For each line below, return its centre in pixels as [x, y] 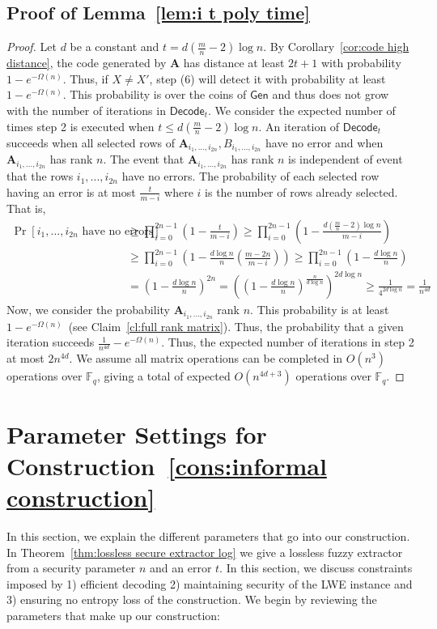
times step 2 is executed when [81, 126]
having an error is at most [71, 191]
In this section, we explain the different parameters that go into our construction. [208, 535]
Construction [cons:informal [167, 465]
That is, [26, 208]
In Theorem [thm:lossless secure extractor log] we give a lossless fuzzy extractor [205, 552]
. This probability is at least [320, 309]
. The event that [144, 159]
